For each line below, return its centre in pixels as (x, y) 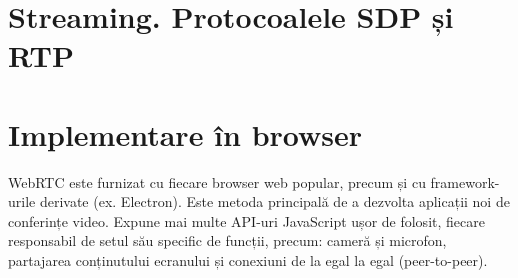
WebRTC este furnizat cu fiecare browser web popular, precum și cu (217, 181)
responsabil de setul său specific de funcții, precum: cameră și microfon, (227, 240)
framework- (465, 181)
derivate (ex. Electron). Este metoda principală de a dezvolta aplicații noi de (274, 201)
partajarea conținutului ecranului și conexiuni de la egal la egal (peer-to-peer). (248, 260)
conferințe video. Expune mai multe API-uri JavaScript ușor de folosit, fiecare (246, 220)
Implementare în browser (185, 133)
